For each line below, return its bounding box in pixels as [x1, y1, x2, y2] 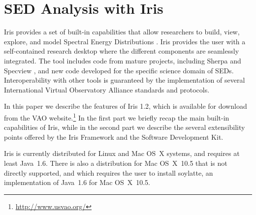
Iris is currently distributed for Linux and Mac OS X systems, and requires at [4, 148, 240, 158]
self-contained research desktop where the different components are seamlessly [4, 46, 239, 56]
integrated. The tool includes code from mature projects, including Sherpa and [4, 55, 241, 65]
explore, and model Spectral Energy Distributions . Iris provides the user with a [4, 36, 246, 46]
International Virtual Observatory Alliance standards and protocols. [4, 84, 210, 94]
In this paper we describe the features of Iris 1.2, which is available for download [4, 101, 247, 111]
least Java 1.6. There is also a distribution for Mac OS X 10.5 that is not [4, 157, 227, 168]
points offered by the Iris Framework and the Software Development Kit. [4, 131, 224, 142]
